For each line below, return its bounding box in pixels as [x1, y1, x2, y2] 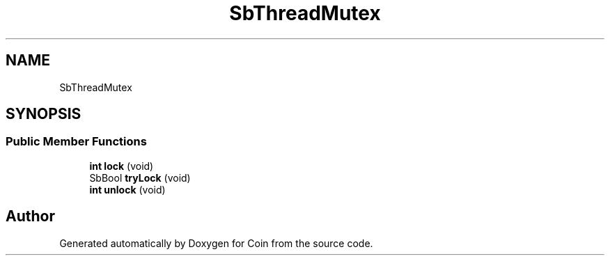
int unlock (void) [89, 183, 166, 196]
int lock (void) [89, 159, 154, 172]
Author [6, 207, 55, 226]
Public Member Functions [6, 134, 147, 149]
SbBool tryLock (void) [89, 171, 191, 184]
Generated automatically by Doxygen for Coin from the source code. [59, 237, 373, 249]
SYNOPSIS [6, 105, 81, 123]
